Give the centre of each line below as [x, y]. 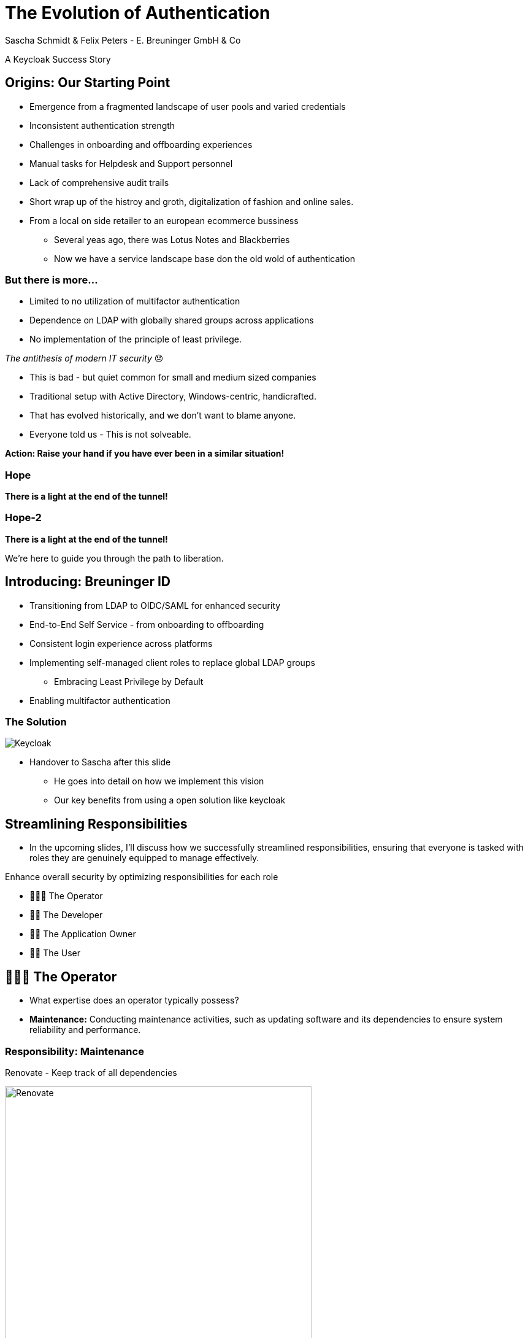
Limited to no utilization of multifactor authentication [135, 301]
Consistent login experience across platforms [121, 643]
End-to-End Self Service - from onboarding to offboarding [147, 624]
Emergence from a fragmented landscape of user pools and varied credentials [188, 106]
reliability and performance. [85, 1030]
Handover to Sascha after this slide [100, 762]
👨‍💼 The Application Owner [83, 934]
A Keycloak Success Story [58, 59]
